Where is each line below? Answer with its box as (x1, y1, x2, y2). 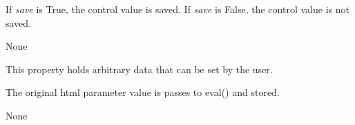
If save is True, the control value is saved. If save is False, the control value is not (6, 2, 349, 16)
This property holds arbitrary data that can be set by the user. (6, 61, 273, 76)
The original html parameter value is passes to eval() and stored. (6, 85, 280, 99)
